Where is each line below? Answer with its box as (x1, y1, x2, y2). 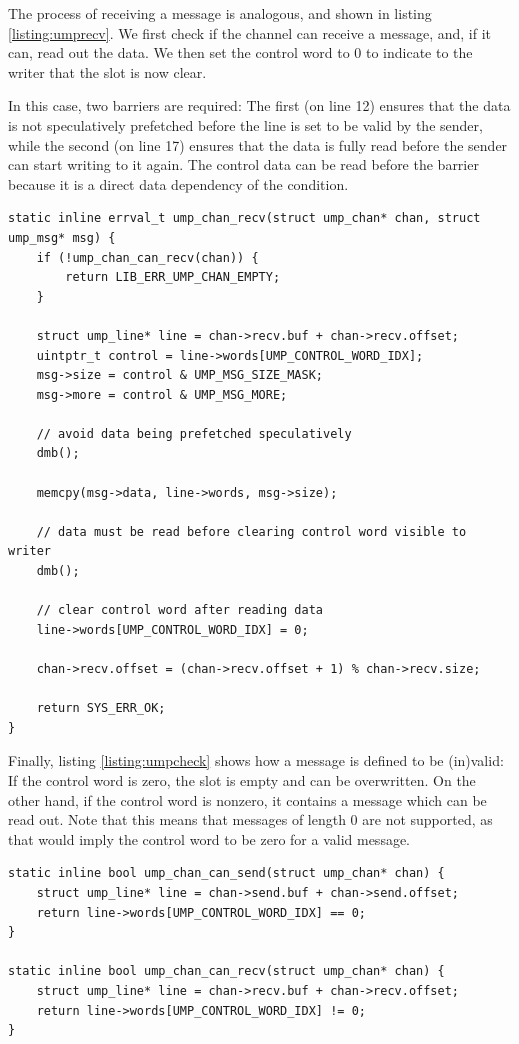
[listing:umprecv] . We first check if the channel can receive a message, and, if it (8, 22, 491, 43)
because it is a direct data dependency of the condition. (8, 173, 349, 194)
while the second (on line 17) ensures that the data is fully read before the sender (8, 134, 508, 155)
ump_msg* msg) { (8, 230, 116, 245)
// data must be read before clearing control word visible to (36, 524, 467, 539)
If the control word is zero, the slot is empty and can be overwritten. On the (8, 769, 476, 790)
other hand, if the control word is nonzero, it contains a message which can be (8, 789, 487, 810)
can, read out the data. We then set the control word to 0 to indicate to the (8, 42, 473, 63)
